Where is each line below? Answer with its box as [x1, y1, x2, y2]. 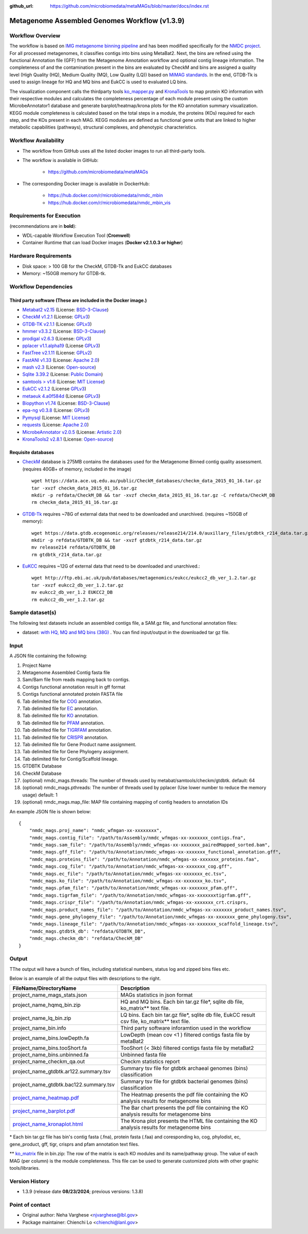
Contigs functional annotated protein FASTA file [22, 691, 123, 697]
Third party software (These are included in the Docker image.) [9, 297, 147, 303]
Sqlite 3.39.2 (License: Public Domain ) [22, 371, 103, 377]
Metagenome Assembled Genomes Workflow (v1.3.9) [9, 16, 185, 25]
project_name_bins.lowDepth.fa [12, 1035, 89, 1042]
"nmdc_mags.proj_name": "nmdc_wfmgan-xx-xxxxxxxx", [29, 828, 162, 833]
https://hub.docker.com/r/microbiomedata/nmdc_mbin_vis [48, 199, 171, 206]
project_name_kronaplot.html [12, 1121, 83, 1128]
